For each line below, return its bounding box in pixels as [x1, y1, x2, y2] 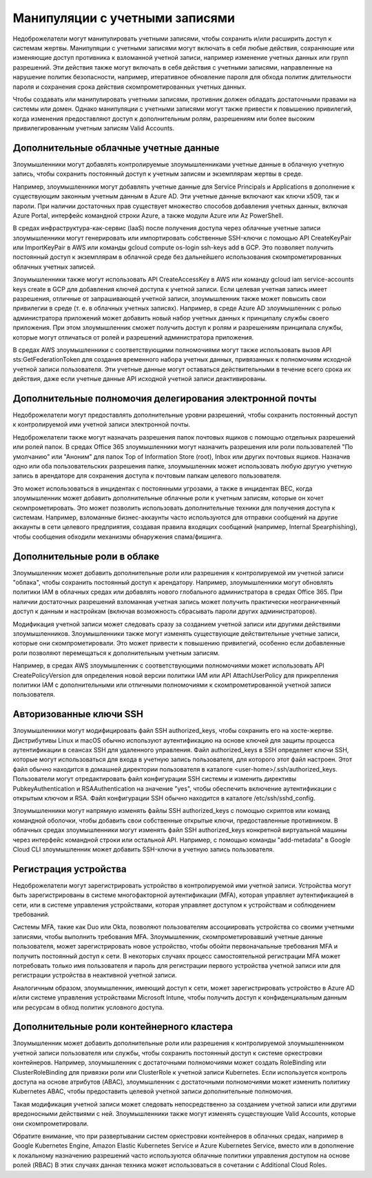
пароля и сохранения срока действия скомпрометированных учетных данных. [12, 83, 247, 91]
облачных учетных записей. [12, 262, 96, 271]
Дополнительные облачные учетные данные [12, 142, 220, 154]
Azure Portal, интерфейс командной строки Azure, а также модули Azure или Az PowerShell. [12, 211, 284, 220]
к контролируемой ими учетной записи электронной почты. [12, 420, 191, 428]
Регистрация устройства [12, 863, 127, 875]
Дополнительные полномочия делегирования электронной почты [12, 393, 317, 404]
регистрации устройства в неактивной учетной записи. [12, 971, 177, 980]
